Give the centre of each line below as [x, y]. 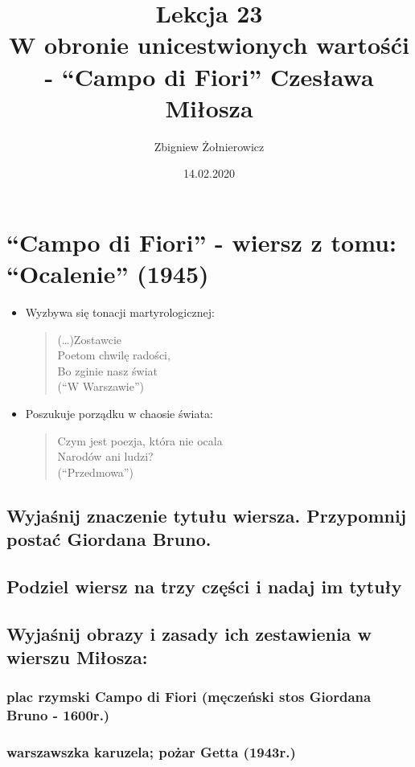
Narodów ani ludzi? [105, 456]
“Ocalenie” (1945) [108, 274]
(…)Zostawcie [90, 339]
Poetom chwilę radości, [114, 355]
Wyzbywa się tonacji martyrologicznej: [120, 312]
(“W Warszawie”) [101, 386]
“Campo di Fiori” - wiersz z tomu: [201, 242]
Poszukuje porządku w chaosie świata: [119, 413]
